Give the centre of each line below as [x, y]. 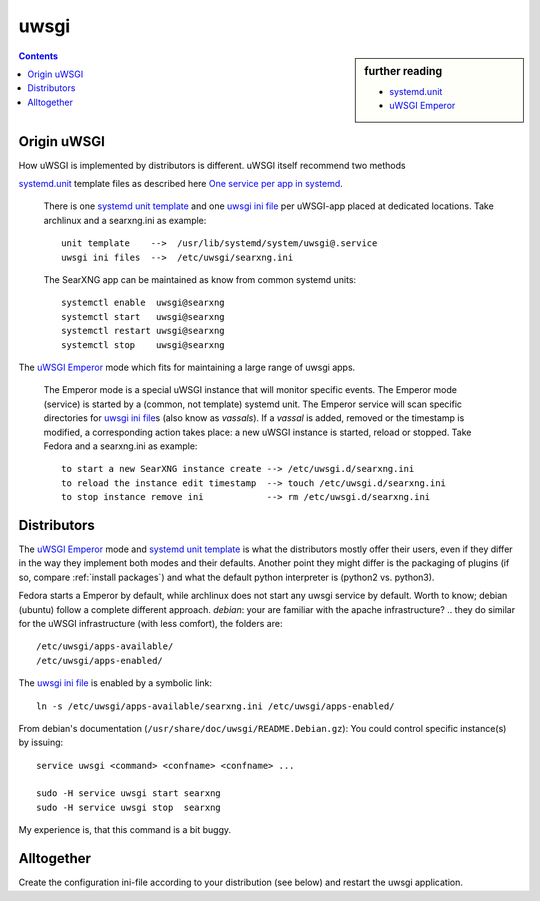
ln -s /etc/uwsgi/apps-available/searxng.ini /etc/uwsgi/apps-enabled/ [215, 706]
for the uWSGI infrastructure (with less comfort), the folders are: [150, 623]
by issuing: [41, 742]
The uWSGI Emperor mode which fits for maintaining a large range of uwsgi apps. [187, 367]
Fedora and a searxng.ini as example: [120, 446]
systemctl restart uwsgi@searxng [143, 331]
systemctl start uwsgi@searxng [143, 316]
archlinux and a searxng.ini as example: [125, 220]
